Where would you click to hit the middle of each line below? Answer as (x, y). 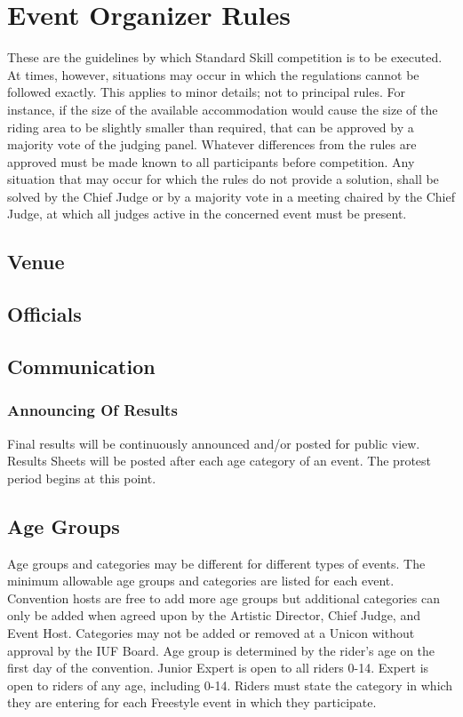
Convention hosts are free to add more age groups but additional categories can (224, 597)
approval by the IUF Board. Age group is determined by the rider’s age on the (221, 650)
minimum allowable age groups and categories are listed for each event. (201, 581)
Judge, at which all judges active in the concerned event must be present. (207, 214)
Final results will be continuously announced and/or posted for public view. (214, 443)
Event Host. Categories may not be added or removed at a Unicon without (211, 632)
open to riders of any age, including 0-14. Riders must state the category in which (230, 685)
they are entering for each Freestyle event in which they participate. (192, 702)
